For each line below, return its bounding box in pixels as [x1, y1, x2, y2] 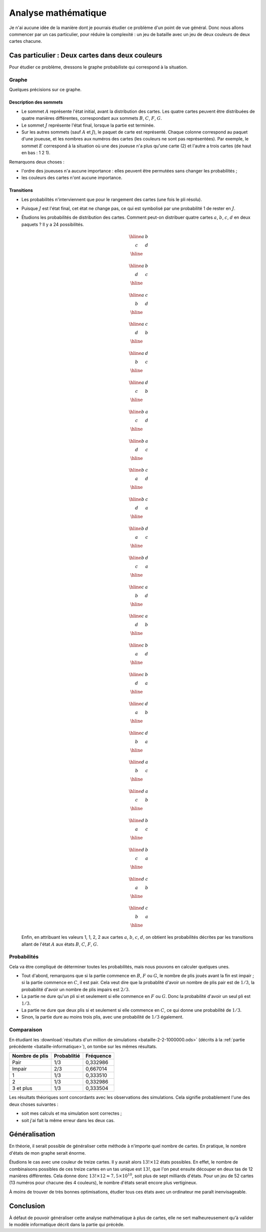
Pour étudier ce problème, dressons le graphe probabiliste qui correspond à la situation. [9, 64, 188, 70]
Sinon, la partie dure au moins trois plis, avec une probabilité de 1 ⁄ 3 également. [21, 1014, 184, 1020]
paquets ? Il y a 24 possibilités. [21, 221, 84, 227]
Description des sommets [9, 99, 63, 105]
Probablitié [54, 1053, 80, 1060]
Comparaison [9, 1027, 42, 1033]
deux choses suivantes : [9, 1101, 59, 1107]
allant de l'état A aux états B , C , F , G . [21, 941, 99, 947]
